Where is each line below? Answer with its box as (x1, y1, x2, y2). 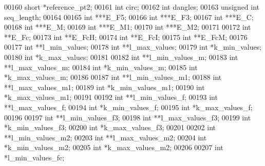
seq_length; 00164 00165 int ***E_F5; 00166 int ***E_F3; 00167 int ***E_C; (4, 11, 254, 22)
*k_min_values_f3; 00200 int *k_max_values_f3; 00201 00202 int (4, 122, 216, 133)
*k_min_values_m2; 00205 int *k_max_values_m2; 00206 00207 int (4, 142, 223, 153)
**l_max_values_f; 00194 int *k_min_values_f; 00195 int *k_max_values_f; (4, 101, 253, 112)
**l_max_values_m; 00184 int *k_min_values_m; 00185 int (4, 61, 198, 72)
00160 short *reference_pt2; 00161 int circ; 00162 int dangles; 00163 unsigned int (4, 2, 260, 12)
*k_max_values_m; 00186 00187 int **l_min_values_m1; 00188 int (4, 72, 222, 82)
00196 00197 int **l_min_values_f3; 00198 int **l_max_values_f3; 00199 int (4, 112, 251, 122)
